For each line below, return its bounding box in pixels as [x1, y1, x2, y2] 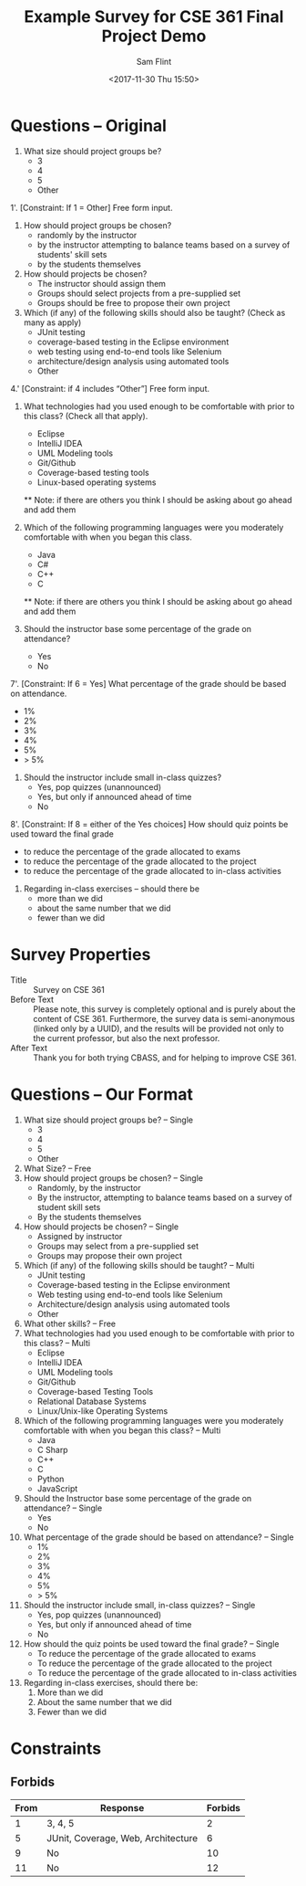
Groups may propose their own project [36, 1249, 183, 1261]
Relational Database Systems [36, 1396, 147, 1407]
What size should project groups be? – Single [23, 1114, 194, 1125]
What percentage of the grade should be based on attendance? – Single [23, 1532, 294, 1543]
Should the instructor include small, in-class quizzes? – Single [23, 1599, 256, 1610]
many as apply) [23, 317, 82, 328]
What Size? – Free [23, 1163, 92, 1174]
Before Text [10, 994, 54, 1005]
